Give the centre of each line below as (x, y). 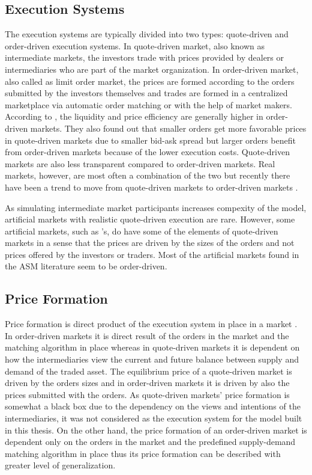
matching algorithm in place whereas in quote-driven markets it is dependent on (152, 347)
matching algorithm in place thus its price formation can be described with (143, 453)
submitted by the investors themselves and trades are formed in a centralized (146, 93)
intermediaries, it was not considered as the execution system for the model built (154, 418)
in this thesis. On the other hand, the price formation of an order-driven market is (156, 430)
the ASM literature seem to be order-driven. (86, 266)
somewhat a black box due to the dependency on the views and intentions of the (153, 406)
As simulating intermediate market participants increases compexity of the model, (156, 207)
